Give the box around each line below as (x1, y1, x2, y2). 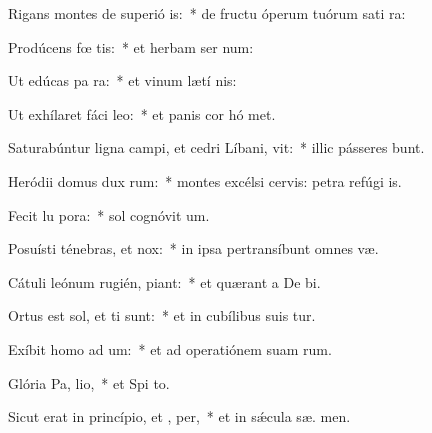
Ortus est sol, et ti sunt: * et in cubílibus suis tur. (8, 305, 316, 326)
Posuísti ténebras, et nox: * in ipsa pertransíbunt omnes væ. (8, 238, 379, 259)
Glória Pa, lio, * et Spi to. (8, 372, 170, 393)
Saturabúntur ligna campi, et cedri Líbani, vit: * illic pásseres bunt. (8, 137, 425, 158)
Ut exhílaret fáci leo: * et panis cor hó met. (8, 103, 276, 124)
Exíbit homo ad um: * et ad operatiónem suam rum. (8, 338, 332, 359)
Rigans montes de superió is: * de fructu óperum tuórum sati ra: (8, 3, 406, 23)
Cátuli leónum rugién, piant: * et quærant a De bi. (8, 271, 321, 292)
